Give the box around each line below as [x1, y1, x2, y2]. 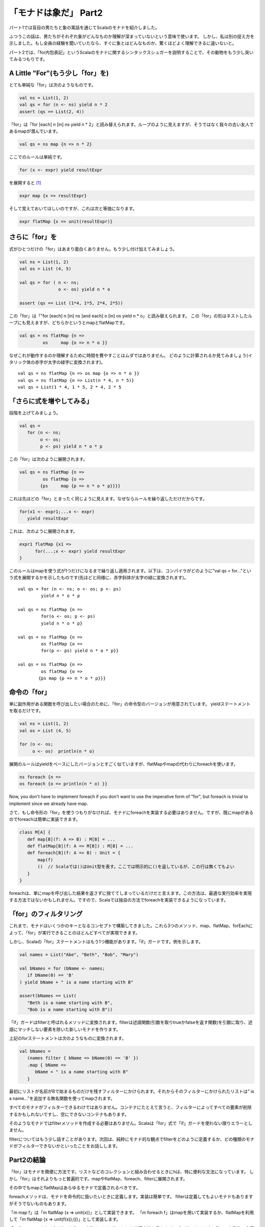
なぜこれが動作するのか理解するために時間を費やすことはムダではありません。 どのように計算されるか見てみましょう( [9, 352, 248, 358]
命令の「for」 [9, 688, 51, 696]
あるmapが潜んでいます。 [9, 128, 61, 134]
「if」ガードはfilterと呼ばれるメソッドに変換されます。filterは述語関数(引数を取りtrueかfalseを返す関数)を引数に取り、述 [9, 1019, 253, 1025]
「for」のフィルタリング [9, 910, 83, 918]
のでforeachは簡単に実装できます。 [9, 816, 80, 822]
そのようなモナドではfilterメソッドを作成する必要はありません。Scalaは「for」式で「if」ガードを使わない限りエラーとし [9, 1120, 253, 1126]
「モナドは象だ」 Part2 [9, 7, 103, 18]
